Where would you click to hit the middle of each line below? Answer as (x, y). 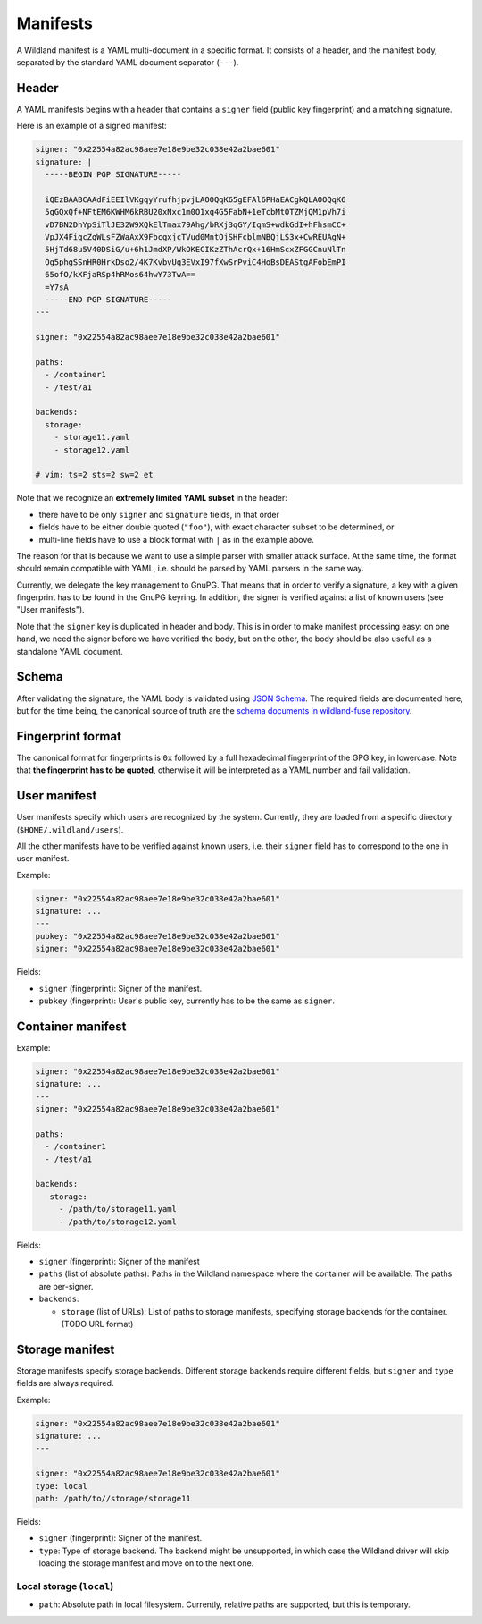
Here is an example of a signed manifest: (91, 126)
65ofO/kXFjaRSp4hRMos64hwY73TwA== (120, 275)
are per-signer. (66, 1286)
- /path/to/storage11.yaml (118, 1209)
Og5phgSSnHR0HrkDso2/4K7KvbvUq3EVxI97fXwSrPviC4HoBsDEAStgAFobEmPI (195, 262)
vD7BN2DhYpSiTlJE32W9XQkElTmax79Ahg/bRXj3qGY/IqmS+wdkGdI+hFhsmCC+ (195, 224)
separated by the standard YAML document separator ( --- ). (128, 62)
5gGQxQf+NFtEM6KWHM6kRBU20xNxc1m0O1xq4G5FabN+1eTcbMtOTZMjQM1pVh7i (195, 212)
